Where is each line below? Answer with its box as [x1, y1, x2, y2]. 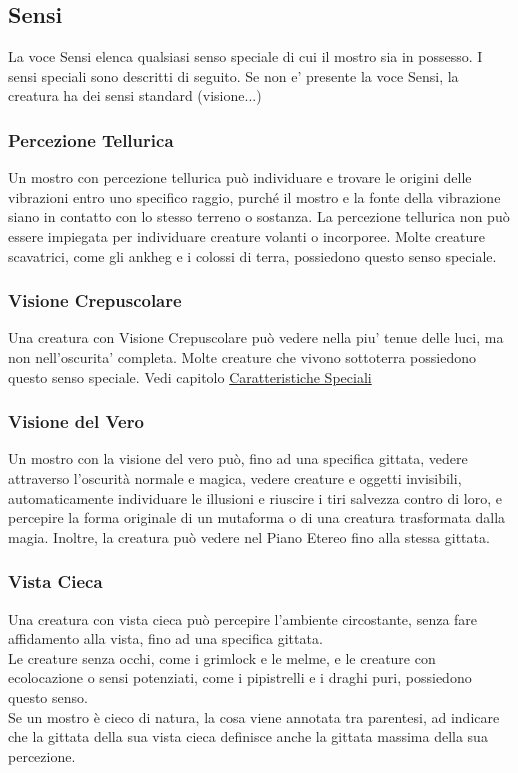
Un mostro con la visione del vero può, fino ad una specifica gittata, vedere [8, 448, 468, 469]
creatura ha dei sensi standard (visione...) [8, 85, 262, 106]
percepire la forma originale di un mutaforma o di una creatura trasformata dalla [8, 507, 506, 528]
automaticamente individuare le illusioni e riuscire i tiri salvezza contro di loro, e [8, 487, 502, 508]
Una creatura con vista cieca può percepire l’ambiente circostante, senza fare [8, 608, 478, 629]
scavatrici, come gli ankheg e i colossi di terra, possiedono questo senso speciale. [8, 245, 497, 266]
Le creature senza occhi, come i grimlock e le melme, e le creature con [8, 647, 436, 668]
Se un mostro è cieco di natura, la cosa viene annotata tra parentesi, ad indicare [8, 706, 500, 727]
